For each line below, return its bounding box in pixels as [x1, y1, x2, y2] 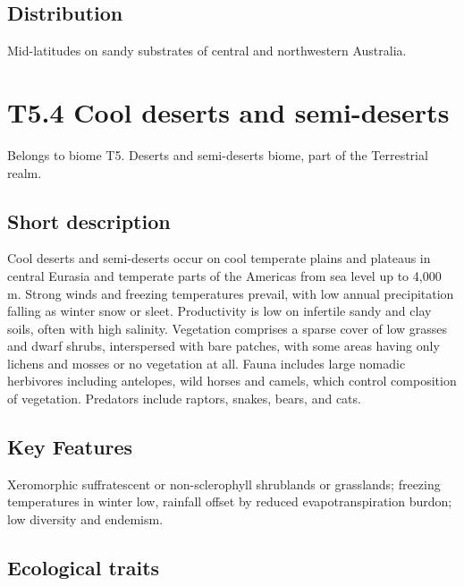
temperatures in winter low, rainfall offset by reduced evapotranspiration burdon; [7, 492, 452, 511]
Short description [7, 207, 171, 234]
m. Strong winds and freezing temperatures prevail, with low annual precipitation [7, 284, 454, 302]
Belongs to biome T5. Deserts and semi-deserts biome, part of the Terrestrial [7, 145, 428, 164]
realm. [7, 163, 42, 182]
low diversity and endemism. [7, 510, 164, 529]
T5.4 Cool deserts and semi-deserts [7, 93, 450, 130]
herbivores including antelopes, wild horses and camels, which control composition [7, 371, 457, 390]
